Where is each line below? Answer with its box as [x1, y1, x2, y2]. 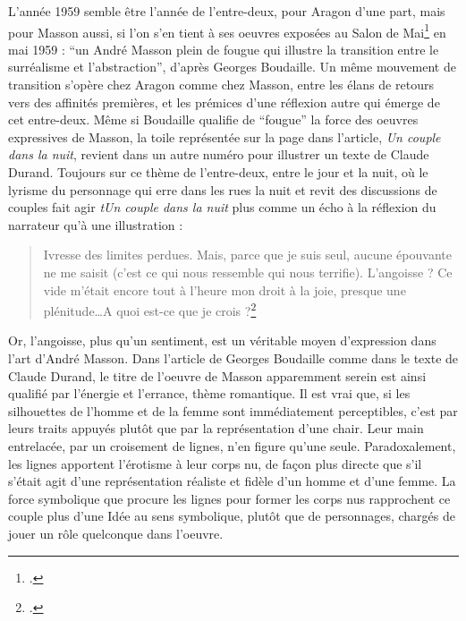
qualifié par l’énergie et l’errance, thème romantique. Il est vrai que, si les [8, 384, 411, 403]
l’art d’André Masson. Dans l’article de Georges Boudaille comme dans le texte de [8, 349, 459, 367]
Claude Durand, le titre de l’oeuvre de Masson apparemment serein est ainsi [8, 366, 427, 385]
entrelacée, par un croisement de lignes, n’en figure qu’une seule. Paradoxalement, [8, 436, 456, 455]
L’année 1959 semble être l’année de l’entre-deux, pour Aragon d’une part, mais [8, 2, 445, 20]
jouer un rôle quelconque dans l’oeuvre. [8, 523, 224, 542]
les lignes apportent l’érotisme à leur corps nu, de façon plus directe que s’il [8, 454, 422, 472]
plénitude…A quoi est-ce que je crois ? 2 [43, 299, 257, 319]
